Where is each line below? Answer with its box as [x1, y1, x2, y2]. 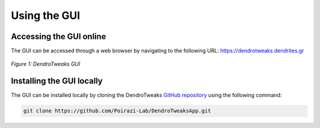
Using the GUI [11, 9, 80, 22]
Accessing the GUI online [11, 31, 107, 41]
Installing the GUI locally [11, 76, 103, 86]
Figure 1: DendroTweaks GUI [11, 60, 81, 68]
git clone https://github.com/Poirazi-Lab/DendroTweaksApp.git [23, 107, 212, 114]
